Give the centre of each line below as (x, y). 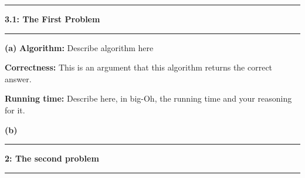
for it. (15, 110)
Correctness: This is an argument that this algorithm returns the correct (139, 67)
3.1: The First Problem (52, 19)
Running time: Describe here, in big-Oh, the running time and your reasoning (148, 98)
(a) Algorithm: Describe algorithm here (79, 47)
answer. (18, 78)
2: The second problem (52, 158)
